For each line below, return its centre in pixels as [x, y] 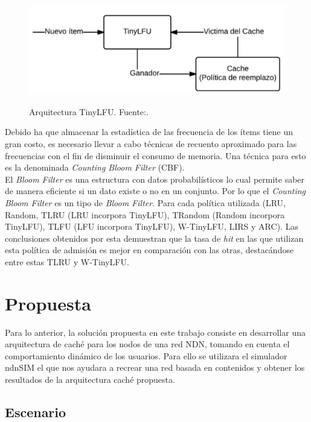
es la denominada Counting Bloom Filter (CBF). [95, 167]
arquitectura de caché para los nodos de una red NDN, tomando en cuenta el [147, 344]
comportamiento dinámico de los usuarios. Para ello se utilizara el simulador [146, 355]
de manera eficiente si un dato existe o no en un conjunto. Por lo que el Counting [155, 191]
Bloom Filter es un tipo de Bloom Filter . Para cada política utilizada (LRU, [145, 203]
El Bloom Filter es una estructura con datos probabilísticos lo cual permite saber [155, 179]
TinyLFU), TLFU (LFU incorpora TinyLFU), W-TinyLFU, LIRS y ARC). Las [152, 226]
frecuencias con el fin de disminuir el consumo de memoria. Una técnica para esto [155, 155]
